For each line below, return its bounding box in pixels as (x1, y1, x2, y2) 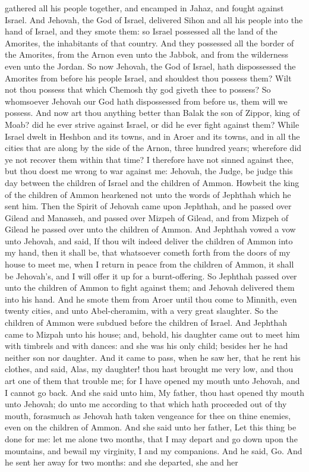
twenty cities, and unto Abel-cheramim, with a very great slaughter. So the (5, 304, 278, 317)
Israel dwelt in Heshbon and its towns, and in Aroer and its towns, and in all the (5, 130, 300, 142)
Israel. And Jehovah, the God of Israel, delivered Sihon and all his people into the (5, 13, 303, 26)
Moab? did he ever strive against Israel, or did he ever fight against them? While (5, 118, 299, 130)
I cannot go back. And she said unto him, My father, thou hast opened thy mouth (5, 386, 304, 398)
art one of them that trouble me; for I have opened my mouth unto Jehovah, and (5, 375, 300, 386)
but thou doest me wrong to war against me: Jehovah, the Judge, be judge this (5, 165, 293, 177)
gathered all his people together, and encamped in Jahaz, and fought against (5, 2, 284, 14)
